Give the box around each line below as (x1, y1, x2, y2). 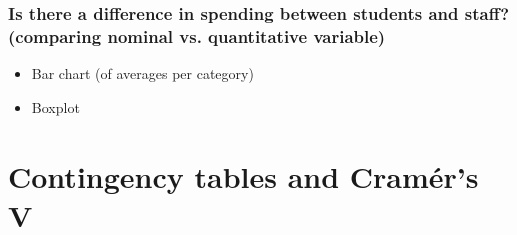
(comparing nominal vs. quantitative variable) (8, 23, 386, 48)
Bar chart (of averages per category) (31, 63, 254, 84)
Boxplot (31, 96, 80, 117)
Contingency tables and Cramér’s (8, 155, 479, 196)
